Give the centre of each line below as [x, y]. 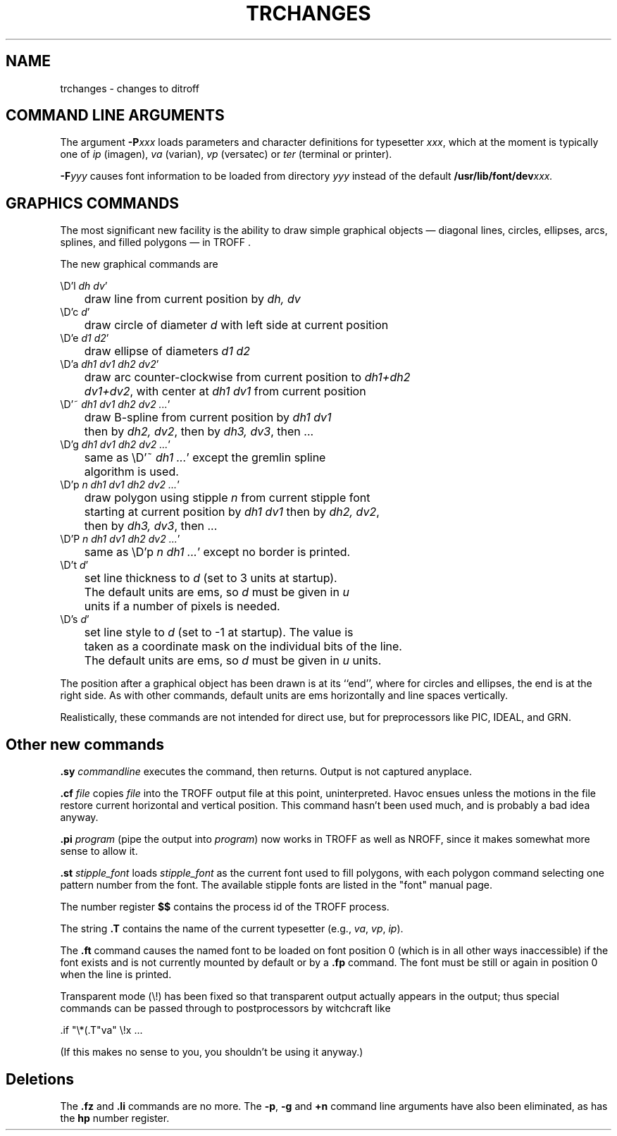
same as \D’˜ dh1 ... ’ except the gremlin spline [205, 458]
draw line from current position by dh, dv [192, 299]
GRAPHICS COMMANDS [93, 203]
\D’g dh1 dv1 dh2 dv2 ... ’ [115, 445]
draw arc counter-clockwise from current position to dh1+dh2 [247, 377]
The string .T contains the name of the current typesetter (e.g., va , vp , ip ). [232, 929]
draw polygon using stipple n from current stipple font [227, 498]
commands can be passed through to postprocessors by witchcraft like [225, 1008]
